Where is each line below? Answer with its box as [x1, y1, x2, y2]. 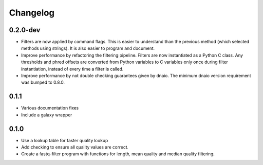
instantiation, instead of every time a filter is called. [21, 66, 124, 72]
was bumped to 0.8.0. [21, 79, 65, 85]
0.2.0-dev [9, 26, 41, 34]
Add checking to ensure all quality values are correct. [21, 144, 129, 150]
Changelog [9, 7, 55, 18]
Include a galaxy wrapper [21, 112, 73, 118]
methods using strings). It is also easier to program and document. [21, 45, 155, 51]
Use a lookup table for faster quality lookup [21, 137, 108, 143]
